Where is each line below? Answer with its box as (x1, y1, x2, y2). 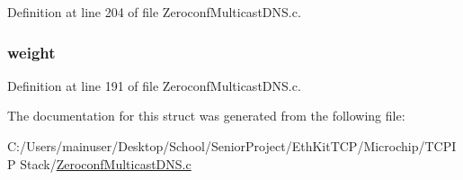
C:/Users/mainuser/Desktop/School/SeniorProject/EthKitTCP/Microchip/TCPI (7, 137, 457, 155)
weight (7, 40, 56, 63)
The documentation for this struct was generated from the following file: (7, 106, 405, 125)
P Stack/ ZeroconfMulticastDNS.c (7, 154, 191, 173)
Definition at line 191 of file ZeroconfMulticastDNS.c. (7, 76, 301, 94)
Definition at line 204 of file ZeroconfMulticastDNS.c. (7, 3, 301, 21)
